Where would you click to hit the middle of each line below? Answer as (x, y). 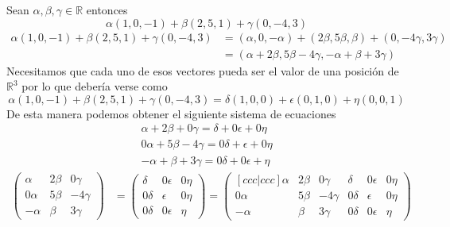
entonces (107, 10)
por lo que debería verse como (95, 86)
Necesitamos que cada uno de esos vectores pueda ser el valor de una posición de (203, 70)
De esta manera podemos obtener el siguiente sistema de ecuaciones (171, 113)
